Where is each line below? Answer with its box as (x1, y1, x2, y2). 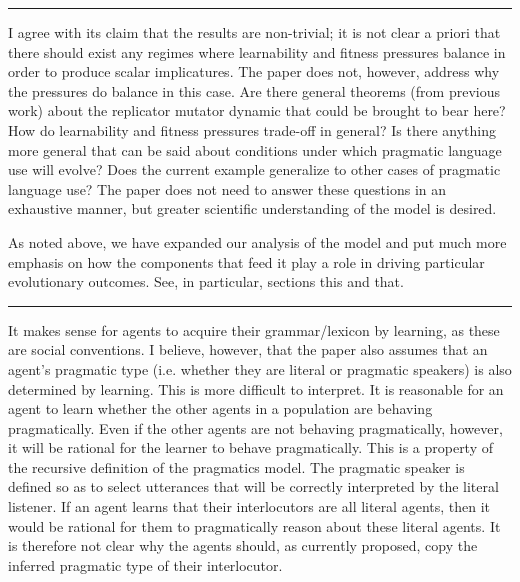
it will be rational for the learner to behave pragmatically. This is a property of (8, 437, 494, 458)
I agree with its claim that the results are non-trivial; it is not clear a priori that (8, 22, 501, 42)
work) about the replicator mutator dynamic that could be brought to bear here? (8, 100, 506, 121)
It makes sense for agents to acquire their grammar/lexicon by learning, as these (8, 319, 500, 340)
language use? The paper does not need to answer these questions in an (8, 178, 447, 199)
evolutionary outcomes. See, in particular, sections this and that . (8, 271, 404, 292)
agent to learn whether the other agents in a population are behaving (8, 398, 433, 419)
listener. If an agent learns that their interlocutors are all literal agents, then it (8, 496, 491, 517)
